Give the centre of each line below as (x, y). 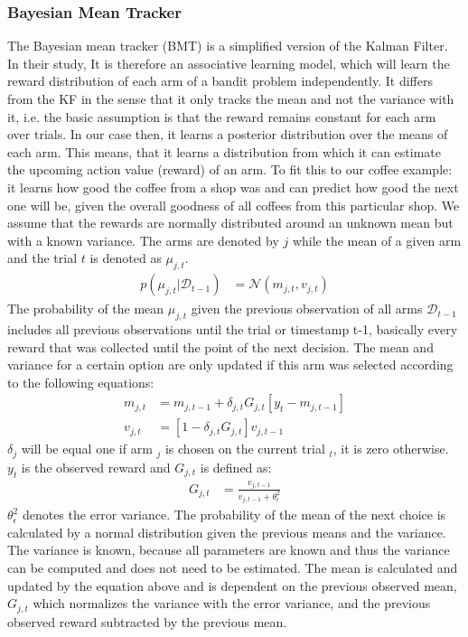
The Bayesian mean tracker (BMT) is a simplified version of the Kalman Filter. (228, 46)
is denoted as (126, 258)
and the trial (42, 258)
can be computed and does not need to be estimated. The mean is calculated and (233, 567)
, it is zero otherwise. (391, 449)
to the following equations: (81, 382)
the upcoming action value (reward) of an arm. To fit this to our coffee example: (230, 169)
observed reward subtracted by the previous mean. (147, 621)
